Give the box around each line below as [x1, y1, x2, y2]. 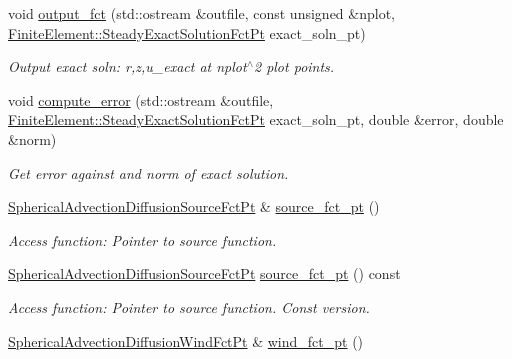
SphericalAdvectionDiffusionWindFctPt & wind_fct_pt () [8, 330, 364, 351]
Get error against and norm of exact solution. [8, 162, 289, 183]
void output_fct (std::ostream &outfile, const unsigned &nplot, [8, 3, 395, 23]
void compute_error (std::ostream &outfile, [8, 89, 274, 110]
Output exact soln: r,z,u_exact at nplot [8, 56, 247, 77]
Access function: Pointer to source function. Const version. [8, 296, 370, 317]
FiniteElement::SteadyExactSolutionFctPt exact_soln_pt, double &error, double [8, 109, 504, 130]
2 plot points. [253, 56, 335, 77]
